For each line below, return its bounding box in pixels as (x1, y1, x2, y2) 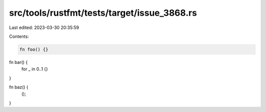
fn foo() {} (19, 47, 49, 52)
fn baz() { (9, 84, 29, 90)
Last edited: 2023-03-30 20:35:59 (9, 25, 79, 30)
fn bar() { (9, 59, 28, 65)
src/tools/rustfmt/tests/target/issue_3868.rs (9, 7, 197, 18)
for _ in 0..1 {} (21, 66, 48, 72)
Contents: (9, 33, 29, 39)
